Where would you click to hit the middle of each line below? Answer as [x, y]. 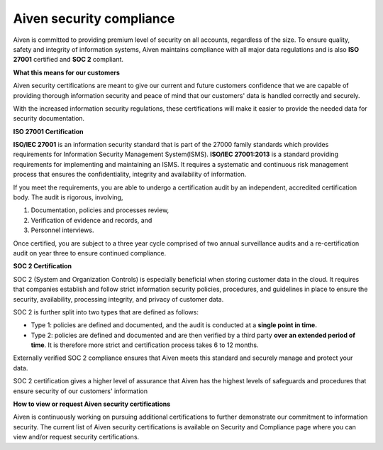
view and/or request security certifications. [76, 437]
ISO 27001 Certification [48, 131]
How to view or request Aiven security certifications [92, 404]
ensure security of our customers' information [81, 391]
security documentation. [49, 119]
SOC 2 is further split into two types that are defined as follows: [106, 312]
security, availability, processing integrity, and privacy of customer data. [118, 299]
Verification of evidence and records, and [91, 220]
